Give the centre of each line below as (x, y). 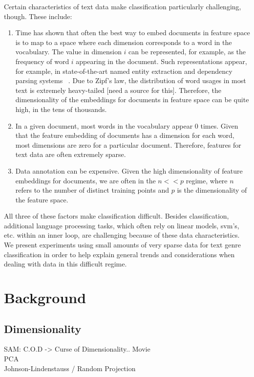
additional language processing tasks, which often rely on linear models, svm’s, (122, 225)
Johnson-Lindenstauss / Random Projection (70, 368)
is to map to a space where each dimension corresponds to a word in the (124, 42)
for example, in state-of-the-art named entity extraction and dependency (124, 71)
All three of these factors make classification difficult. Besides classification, (116, 216)
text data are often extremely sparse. (71, 154)
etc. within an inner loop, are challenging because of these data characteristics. (122, 235)
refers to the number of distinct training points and (92, 190)
